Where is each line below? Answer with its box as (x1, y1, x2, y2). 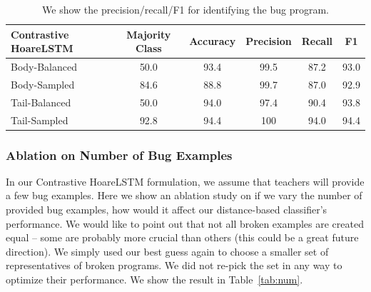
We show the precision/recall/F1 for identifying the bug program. (42, 2, 329, 16)
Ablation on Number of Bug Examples (6, 146, 233, 163)
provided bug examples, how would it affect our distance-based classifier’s (6, 202, 327, 217)
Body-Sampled (11, 76, 75, 91)
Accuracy (189, 34, 236, 49)
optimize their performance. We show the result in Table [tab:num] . (6, 272, 303, 287)
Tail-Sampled (11, 112, 68, 127)
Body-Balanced (11, 59, 77, 74)
